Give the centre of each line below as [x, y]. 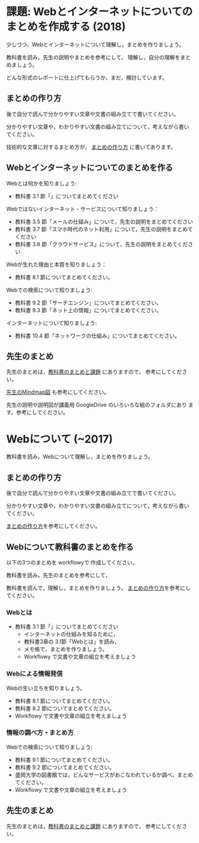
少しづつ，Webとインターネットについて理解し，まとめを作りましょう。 [95, 44]
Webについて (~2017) [60, 439]
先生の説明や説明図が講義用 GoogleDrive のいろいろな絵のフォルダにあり [97, 405]
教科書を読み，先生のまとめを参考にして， [58, 575]
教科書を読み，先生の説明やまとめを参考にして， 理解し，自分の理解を [93, 57]
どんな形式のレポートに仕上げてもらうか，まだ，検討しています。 [87, 77]
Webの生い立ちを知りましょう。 [46, 688]
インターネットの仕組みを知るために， [71, 634]
